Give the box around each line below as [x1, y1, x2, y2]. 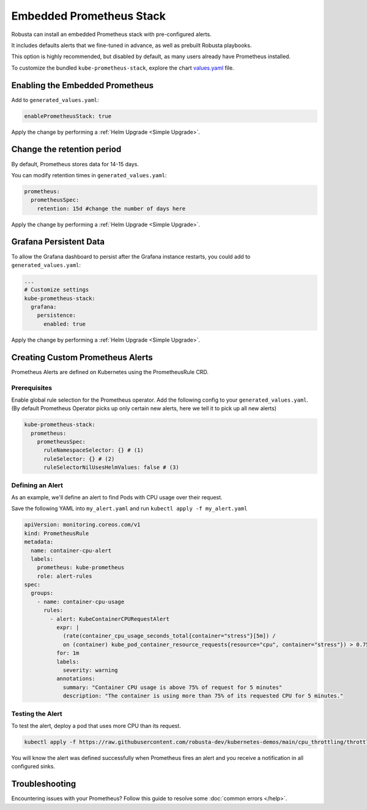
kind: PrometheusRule [24, 529, 89, 537]
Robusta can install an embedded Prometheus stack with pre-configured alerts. [11, 31, 212, 38]
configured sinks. [11, 763, 55, 770]
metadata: [24, 539, 54, 545]
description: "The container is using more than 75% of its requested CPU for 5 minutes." [62, 693, 344, 699]
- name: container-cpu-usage [37, 598, 125, 605]
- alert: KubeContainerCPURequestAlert [50, 615, 169, 622]
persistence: [37, 312, 76, 319]
